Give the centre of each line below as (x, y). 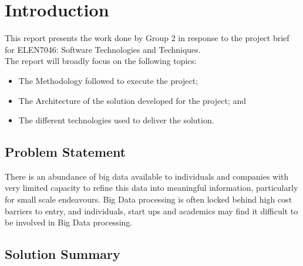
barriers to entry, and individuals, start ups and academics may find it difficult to (151, 211)
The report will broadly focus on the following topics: (101, 61)
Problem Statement (65, 152)
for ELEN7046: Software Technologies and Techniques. (103, 49)
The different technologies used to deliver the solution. (116, 120)
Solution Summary (63, 254)
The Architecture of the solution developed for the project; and (132, 100)
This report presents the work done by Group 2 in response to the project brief (147, 38)
